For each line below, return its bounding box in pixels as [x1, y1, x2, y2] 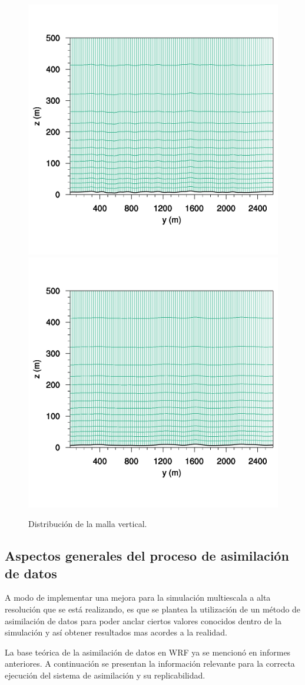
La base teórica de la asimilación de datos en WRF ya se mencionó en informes [5, 646, 291, 658]
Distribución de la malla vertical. [28, 518, 147, 530]
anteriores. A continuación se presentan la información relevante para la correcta [5, 657, 295, 670]
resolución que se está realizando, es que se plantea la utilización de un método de [5, 602, 301, 615]
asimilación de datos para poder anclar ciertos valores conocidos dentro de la [5, 614, 281, 627]
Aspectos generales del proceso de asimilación [5, 546, 289, 565]
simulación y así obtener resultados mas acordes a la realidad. [5, 626, 227, 638]
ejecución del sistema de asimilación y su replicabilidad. [5, 668, 205, 681]
